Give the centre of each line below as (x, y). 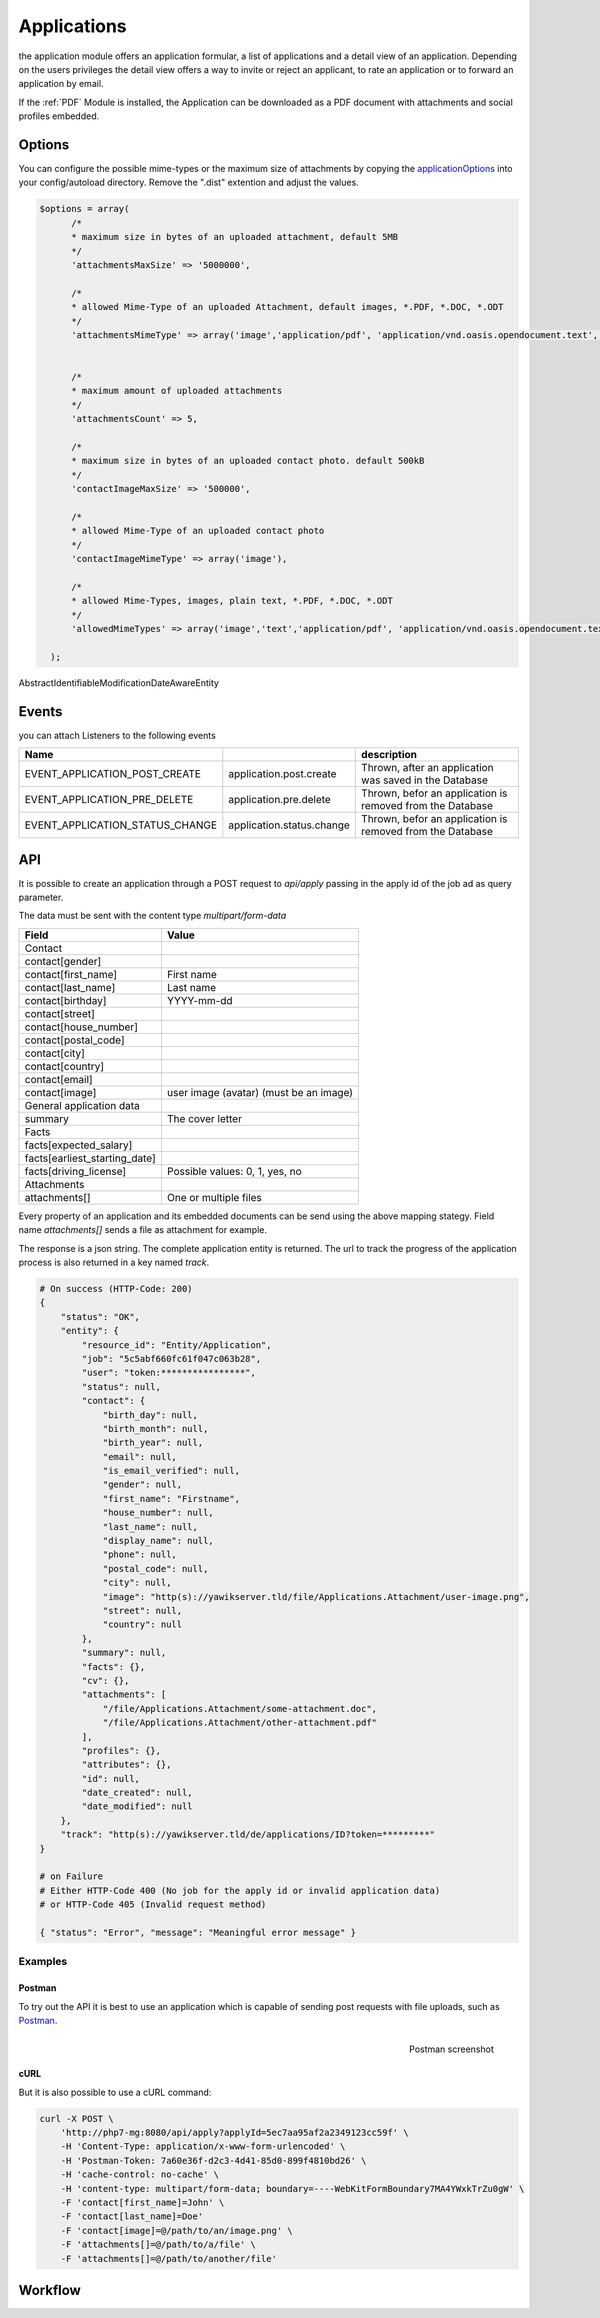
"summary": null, (124, 1653)
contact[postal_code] (74, 1040)
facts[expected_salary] (78, 1145)
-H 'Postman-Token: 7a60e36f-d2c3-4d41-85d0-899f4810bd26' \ (213, 2160)
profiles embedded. (59, 116)
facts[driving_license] (75, 1171)
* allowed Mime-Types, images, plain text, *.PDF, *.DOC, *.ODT (232, 601)
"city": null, (137, 1583)
